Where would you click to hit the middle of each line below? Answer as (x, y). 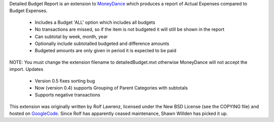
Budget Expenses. (28, 11)
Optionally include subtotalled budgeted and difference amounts (102, 44)
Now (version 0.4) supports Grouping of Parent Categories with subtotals (111, 88)
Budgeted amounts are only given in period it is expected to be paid (106, 51)
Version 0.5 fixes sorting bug (65, 80)
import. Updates (26, 69)
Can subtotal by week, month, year (71, 36)
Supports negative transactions (67, 95)
